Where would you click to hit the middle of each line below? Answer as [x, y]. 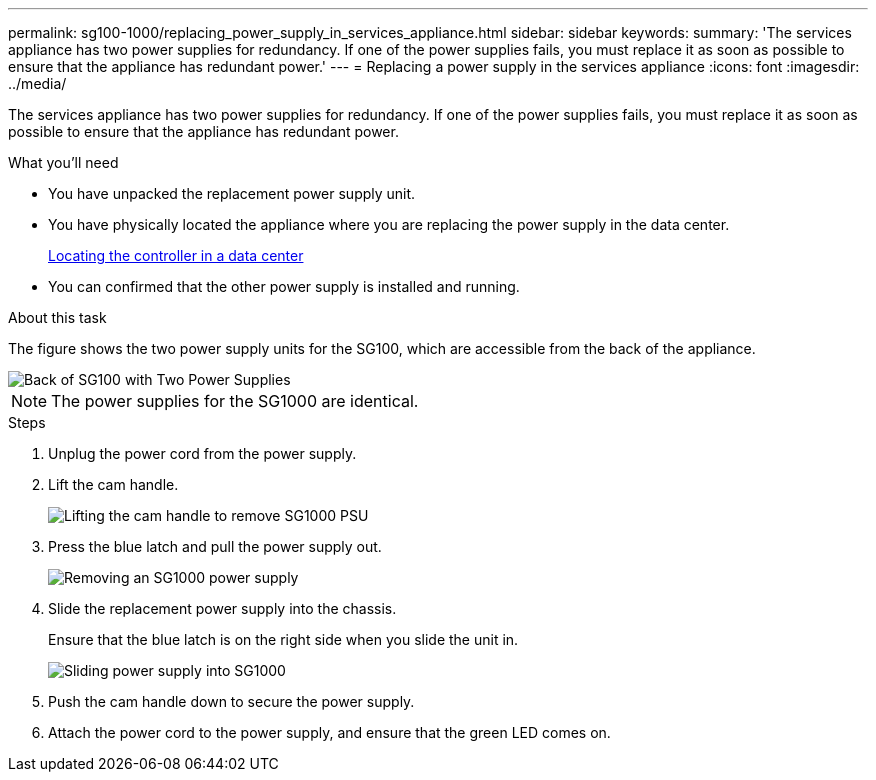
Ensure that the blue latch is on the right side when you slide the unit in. [283, 639]
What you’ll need [63, 162]
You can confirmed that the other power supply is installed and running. [284, 286]
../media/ [37, 83]
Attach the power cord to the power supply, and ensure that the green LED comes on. [329, 732]
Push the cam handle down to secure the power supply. [231, 701]
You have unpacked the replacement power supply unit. [232, 193]
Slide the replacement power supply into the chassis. [222, 608]
